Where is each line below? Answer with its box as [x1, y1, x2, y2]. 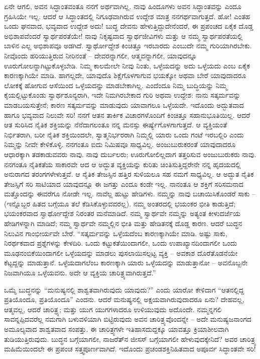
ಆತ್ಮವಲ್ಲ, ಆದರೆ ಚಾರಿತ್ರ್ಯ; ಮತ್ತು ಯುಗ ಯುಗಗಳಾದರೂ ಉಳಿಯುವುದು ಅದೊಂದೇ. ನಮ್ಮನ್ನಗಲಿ [4, 304, 222, 314]
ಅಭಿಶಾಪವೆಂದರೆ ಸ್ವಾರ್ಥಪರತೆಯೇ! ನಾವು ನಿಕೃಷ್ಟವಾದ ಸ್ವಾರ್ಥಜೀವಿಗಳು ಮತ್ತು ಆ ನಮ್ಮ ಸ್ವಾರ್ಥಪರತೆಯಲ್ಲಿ [4, 30, 243, 41]
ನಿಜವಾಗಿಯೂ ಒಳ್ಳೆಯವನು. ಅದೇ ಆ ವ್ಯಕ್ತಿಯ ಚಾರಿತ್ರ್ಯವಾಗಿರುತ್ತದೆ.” [4, 267, 156, 278]
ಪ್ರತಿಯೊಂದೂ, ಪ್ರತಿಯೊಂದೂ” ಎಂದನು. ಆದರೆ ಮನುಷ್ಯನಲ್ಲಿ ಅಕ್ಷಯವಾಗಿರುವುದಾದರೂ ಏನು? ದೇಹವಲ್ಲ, [4, 294, 244, 305]
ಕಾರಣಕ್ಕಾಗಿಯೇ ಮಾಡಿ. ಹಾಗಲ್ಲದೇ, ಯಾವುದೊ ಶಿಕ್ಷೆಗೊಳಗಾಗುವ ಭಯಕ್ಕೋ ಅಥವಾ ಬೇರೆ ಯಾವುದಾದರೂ [4, 70, 246, 81]
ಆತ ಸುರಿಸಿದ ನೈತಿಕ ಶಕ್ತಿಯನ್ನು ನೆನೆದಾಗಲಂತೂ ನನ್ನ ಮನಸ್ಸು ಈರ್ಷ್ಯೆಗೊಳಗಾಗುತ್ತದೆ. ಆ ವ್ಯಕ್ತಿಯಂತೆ [4, 119, 227, 130]
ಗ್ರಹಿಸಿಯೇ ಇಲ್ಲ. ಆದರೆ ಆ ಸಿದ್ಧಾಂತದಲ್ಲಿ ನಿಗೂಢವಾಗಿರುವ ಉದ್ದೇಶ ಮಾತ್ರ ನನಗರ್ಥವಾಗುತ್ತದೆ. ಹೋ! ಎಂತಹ [4, 11, 250, 21]
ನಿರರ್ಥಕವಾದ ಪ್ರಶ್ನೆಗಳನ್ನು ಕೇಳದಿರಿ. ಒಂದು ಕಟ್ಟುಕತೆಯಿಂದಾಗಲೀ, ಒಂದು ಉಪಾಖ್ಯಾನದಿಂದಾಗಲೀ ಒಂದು [4, 238, 237, 248]
